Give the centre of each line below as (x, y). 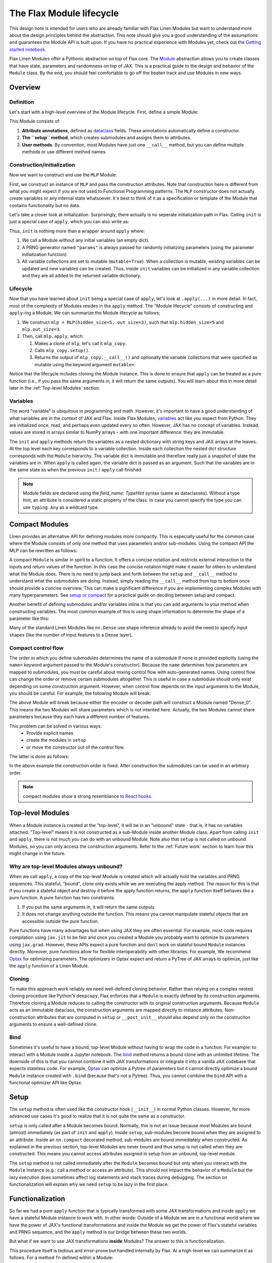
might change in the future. (38, 853)
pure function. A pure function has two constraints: (62, 898)
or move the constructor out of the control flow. (76, 747)
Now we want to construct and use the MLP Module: (63, 175)
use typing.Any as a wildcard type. (61, 507)
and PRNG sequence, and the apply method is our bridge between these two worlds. (98, 1232)
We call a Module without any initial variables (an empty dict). (86, 240)
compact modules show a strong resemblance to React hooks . (88, 796)
